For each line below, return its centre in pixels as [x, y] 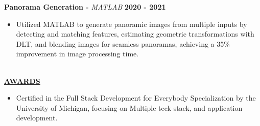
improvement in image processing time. [77, 54]
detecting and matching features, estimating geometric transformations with [135, 34]
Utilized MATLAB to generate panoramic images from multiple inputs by [132, 24]
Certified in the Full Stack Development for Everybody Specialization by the [136, 98]
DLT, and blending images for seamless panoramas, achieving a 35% [123, 43]
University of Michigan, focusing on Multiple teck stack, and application [129, 107]
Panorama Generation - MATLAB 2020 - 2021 [85, 7]
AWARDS [22, 81]
